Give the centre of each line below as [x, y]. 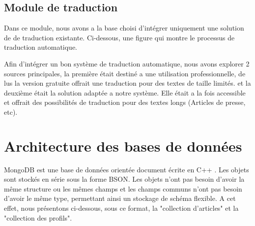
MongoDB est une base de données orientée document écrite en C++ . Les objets [127, 169]
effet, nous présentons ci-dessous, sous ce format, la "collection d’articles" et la [121, 208]
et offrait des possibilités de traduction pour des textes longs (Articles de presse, [125, 102]
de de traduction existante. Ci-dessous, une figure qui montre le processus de [119, 37]
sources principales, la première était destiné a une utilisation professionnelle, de [125, 73]
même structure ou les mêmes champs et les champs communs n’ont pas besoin [123, 188]
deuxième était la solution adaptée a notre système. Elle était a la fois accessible [125, 92]
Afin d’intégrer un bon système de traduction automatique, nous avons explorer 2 [127, 63]
